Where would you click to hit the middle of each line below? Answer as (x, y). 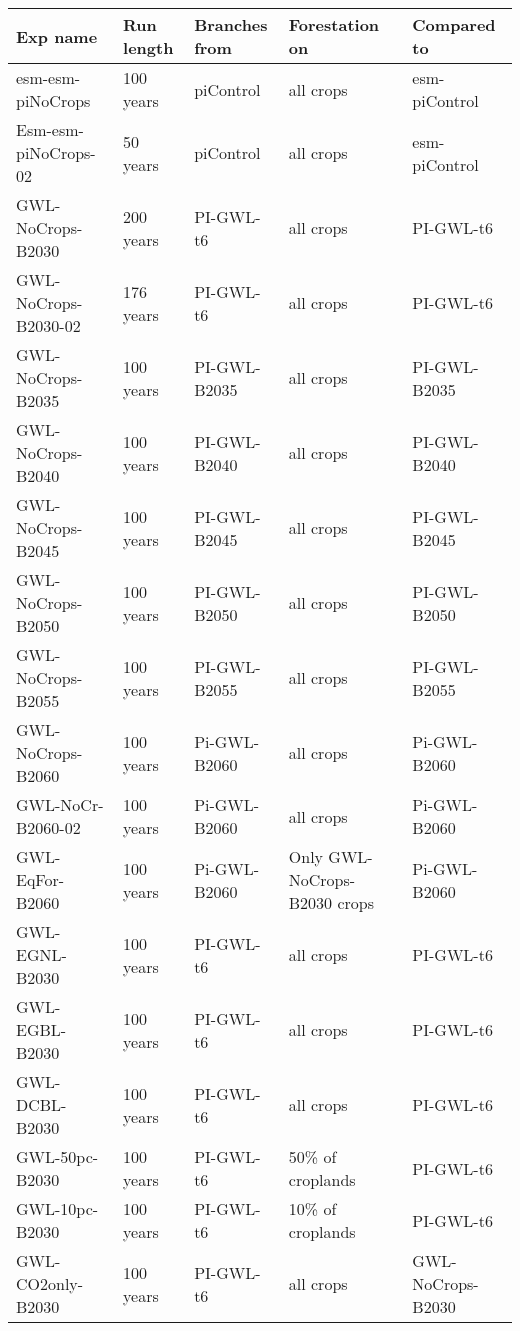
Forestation (334, 24)
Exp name (57, 36)
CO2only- (50, 1283)
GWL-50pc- (57, 1156)
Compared (454, 24)
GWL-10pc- (57, 1208)
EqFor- (40, 879)
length (148, 47)
